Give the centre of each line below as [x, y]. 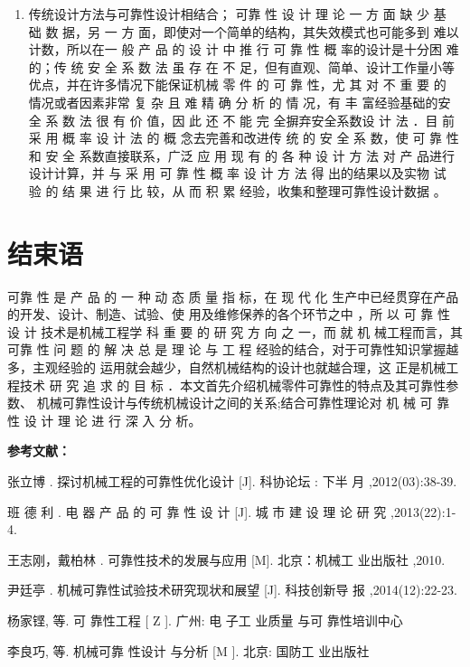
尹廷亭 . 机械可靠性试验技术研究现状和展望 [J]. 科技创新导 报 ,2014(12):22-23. [232, 590]
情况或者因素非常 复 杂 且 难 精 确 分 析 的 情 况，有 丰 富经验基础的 [233, 102]
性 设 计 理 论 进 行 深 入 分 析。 [104, 420]
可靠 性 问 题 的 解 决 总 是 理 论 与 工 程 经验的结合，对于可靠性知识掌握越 [233, 349]
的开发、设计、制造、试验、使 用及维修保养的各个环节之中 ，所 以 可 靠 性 [229, 314]
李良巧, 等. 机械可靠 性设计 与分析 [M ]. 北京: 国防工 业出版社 [188, 650]
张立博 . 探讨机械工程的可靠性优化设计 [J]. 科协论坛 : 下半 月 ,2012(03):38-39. [232, 481]
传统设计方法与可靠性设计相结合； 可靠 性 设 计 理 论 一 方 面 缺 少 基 [237, 14]
